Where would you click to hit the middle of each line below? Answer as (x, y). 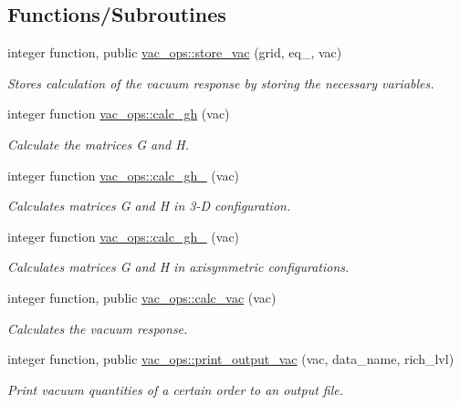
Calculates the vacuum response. (98, 328)
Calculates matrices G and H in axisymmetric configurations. (178, 267)
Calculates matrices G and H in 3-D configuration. (149, 206)
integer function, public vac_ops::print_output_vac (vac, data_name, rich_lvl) (231, 359)
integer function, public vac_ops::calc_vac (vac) (142, 297)
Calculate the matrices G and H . (98, 144)
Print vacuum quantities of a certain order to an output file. (176, 389)
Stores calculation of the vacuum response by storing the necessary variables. (221, 83)
